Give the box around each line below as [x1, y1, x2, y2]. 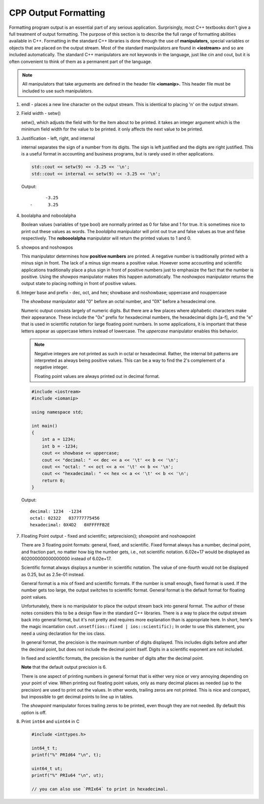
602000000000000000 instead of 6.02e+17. [21, 555, 112, 562]
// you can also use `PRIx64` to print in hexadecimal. [31, 786, 169, 792]
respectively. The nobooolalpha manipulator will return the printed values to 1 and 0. [21, 235, 192, 241]
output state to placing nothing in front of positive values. [21, 281, 137, 286]
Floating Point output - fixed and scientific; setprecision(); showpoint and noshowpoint [21, 533, 196, 539]
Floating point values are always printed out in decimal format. [34, 373, 160, 379]
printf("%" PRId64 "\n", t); [31, 752, 102, 758]
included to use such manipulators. [22, 88, 93, 94]
